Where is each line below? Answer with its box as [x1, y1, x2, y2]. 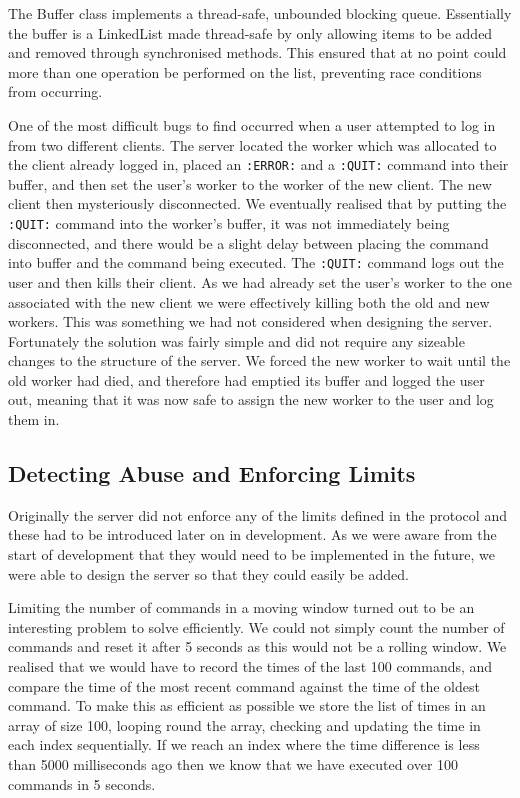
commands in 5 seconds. [8, 773, 156, 794]
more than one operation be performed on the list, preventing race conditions [8, 61, 482, 82]
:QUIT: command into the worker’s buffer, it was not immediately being [8, 213, 450, 233]
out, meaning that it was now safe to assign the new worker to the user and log [8, 389, 494, 410]
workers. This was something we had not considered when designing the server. [8, 311, 493, 332]
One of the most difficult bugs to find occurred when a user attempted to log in [8, 114, 496, 135]
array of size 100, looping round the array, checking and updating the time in [8, 714, 481, 735]
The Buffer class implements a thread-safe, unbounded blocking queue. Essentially [8, 3, 512, 23]
